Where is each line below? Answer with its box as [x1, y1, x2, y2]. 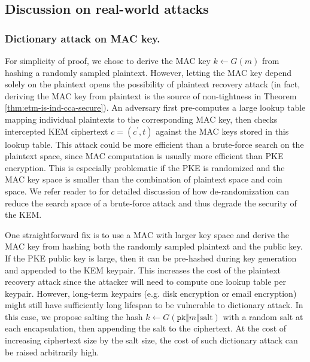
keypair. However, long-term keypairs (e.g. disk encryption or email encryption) [5, 287, 297, 299]
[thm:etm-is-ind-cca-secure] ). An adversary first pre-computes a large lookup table [5, 101, 306, 114]
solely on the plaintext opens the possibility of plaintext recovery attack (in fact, [5, 78, 300, 90]
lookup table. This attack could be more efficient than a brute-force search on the [5, 138, 304, 150]
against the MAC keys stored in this [156, 124, 289, 137]
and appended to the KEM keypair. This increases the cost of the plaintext [5, 263, 281, 276]
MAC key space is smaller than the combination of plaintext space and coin [5, 173, 282, 185]
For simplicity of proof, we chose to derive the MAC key [5, 54, 211, 66]
